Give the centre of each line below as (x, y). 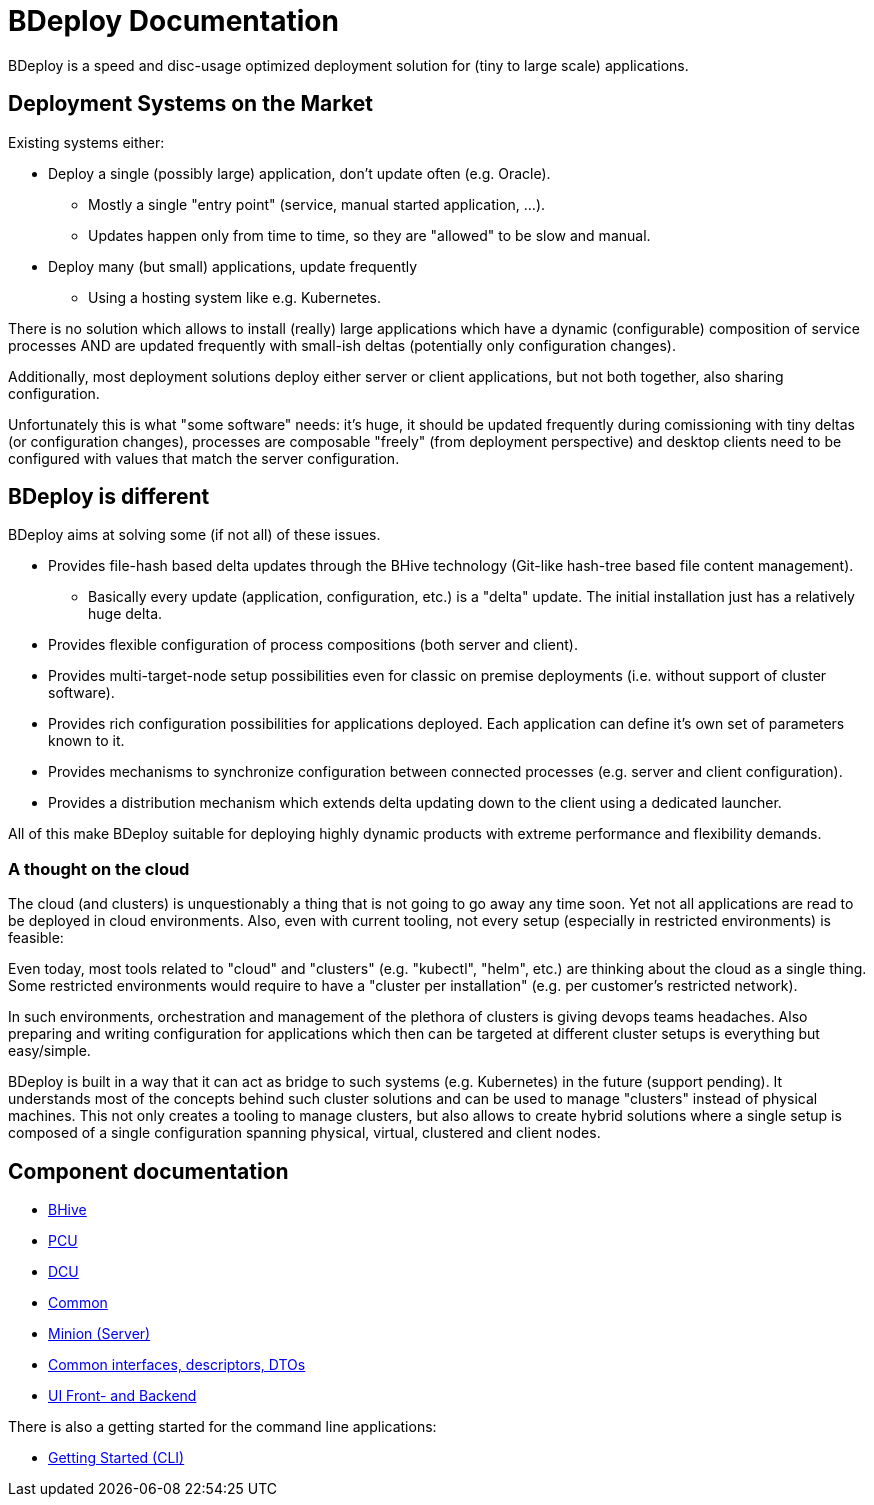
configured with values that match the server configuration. (204, 458)
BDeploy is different (109, 497)
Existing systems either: (86, 142)
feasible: (36, 938)
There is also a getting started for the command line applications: (222, 1427)
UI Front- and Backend (122, 1396)
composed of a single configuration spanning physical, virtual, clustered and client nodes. (304, 1133)
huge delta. (125, 614)
